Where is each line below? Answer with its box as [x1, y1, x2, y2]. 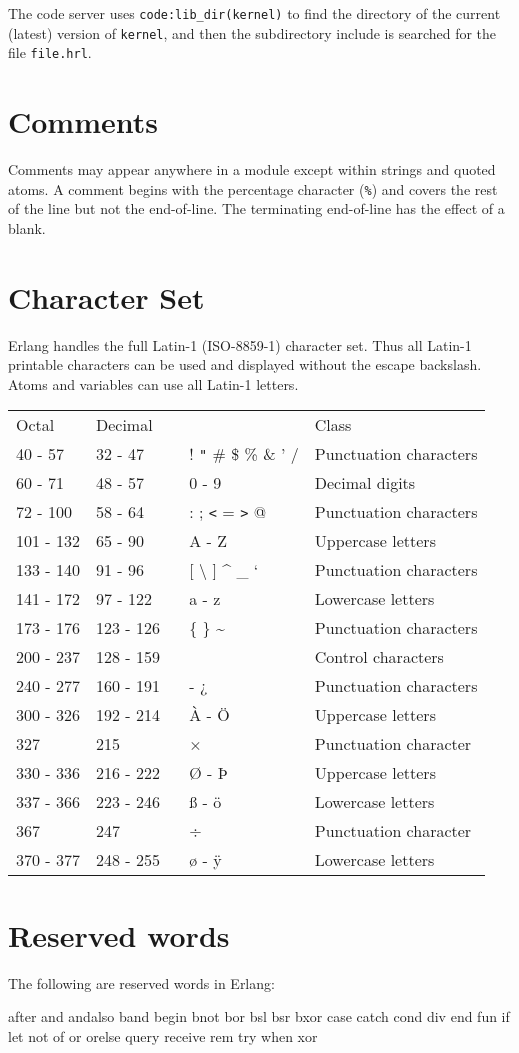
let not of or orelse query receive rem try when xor [8, 1025, 318, 1046]
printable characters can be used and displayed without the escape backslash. [8, 354, 482, 375]
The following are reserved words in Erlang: [8, 972, 275, 993]
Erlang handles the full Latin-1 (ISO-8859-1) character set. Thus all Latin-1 [8, 334, 472, 355]
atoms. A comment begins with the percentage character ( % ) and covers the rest [8, 178, 498, 199]
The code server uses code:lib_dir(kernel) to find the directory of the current [8, 3, 501, 23]
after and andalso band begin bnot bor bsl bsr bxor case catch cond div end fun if [8, 1006, 510, 1027]
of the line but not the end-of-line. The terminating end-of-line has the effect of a [8, 198, 505, 219]
